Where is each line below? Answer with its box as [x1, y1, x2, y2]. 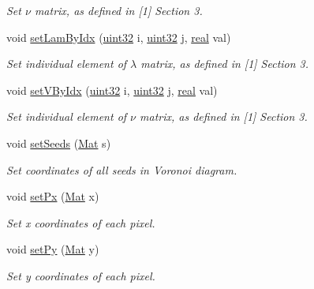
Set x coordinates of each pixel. [6, 214, 155, 231]
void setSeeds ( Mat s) [6, 134, 111, 151]
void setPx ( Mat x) [6, 188, 99, 205]
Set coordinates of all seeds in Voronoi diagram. [6, 161, 237, 178]
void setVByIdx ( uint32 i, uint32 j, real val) [6, 81, 218, 98]
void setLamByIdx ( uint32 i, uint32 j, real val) [6, 28, 231, 45]
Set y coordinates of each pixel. [6, 267, 155, 283]
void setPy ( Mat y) [6, 241, 99, 257]
